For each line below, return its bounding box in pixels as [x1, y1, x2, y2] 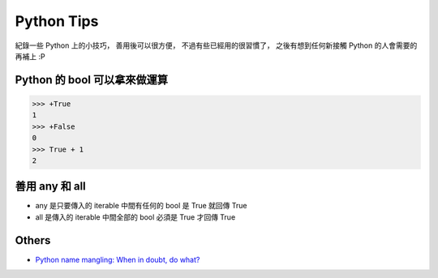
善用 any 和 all [15, 179, 87, 194]
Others [15, 233, 51, 247]
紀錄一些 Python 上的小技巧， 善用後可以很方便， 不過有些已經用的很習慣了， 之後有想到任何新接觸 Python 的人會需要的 [15, 41, 418, 50]
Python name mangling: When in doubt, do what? [35, 254, 200, 264]
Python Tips [15, 12, 99, 30]
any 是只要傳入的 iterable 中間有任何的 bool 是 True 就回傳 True [35, 201, 247, 211]
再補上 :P [15, 51, 45, 61]
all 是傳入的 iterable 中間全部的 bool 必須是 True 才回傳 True [35, 212, 236, 222]
